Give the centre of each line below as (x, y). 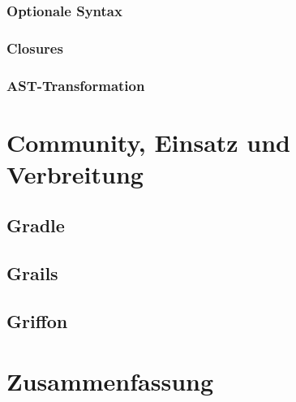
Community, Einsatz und (149, 142)
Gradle (36, 225)
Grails (32, 273)
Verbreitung (75, 173)
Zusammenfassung (110, 380)
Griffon (37, 321)
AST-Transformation (76, 85)
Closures (35, 48)
